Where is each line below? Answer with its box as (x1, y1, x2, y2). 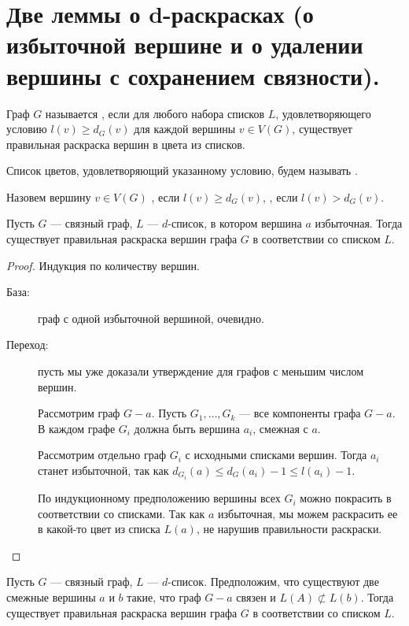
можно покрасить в (300, 490, 392, 506)
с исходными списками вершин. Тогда (185, 446, 367, 463)
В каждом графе (38, 420, 116, 436)
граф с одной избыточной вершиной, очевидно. (38, 309, 264, 326)
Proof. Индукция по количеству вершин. (6, 257, 200, 273)
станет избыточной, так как (38, 462, 169, 478)
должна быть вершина (134, 420, 240, 436)
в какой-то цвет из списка (38, 520, 160, 537)
